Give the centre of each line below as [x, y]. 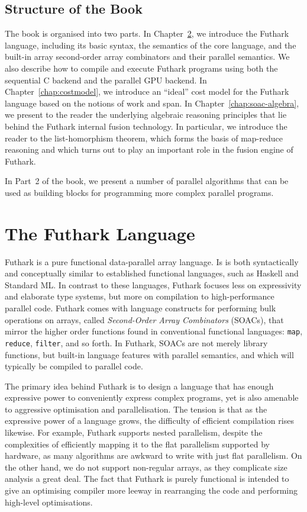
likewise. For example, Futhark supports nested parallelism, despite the [134, 432]
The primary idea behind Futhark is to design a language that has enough [139, 386]
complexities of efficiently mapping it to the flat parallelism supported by [137, 444]
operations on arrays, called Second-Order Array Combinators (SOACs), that [144, 319]
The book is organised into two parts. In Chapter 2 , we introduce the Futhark [147, 33]
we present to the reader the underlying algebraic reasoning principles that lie [146, 115]
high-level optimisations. [49, 502]
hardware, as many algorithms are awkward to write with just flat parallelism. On [153, 455]
